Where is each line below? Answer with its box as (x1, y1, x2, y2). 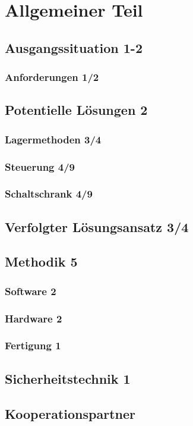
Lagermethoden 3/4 (5, 131, 102, 146)
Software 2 (5, 283, 56, 298)
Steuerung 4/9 (5, 159, 75, 174)
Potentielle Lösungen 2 (5, 101, 148, 119)
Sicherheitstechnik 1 (5, 369, 131, 387)
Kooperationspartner (5, 404, 135, 422)
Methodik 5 (5, 252, 78, 271)
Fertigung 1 (5, 338, 61, 353)
